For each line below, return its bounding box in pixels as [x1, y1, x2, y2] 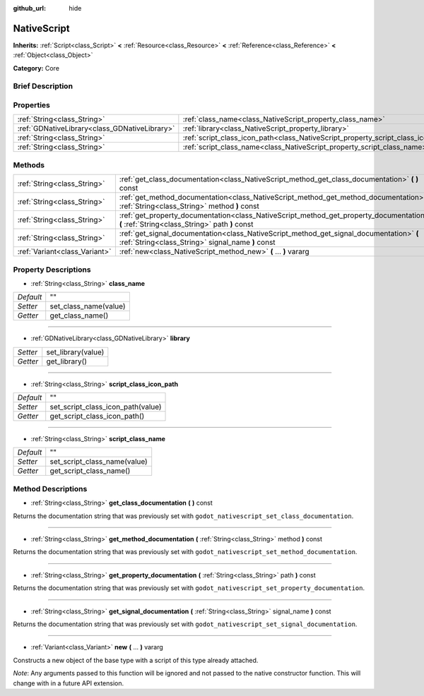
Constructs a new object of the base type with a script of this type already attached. [13, 656, 259, 664]
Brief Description [13, 81, 73, 91]
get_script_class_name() [49, 466, 131, 476]
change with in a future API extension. [13, 678, 124, 688]
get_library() [46, 356, 88, 366]
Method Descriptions [13, 484, 88, 493]
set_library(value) [46, 347, 105, 356]
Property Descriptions [13, 265, 91, 275]
